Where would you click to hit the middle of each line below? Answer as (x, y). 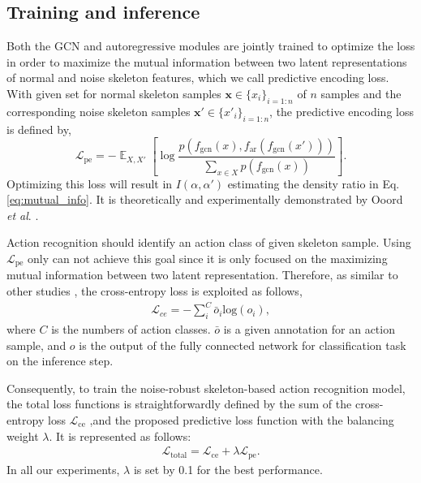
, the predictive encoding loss (342, 111)
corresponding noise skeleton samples (99, 111)
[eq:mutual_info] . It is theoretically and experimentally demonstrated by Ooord (205, 199)
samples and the (361, 93)
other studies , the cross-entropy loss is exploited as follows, (155, 291)
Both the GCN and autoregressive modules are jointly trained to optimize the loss (211, 46)
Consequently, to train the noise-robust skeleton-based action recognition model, (206, 388)
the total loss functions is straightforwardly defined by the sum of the (179, 404)
